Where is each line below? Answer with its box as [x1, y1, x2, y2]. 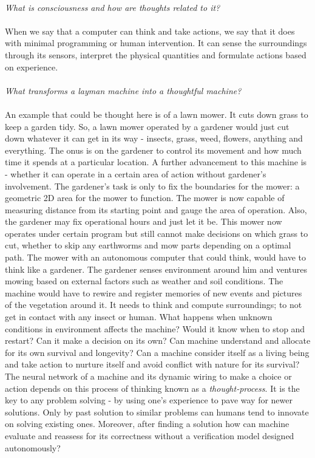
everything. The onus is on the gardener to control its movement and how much [5, 143, 302, 156]
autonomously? [5, 441, 61, 454]
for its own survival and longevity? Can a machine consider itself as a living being [5, 346, 310, 358]
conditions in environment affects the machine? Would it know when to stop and [5, 322, 305, 335]
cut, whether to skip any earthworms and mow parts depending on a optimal [5, 239, 291, 251]
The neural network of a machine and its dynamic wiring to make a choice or [5, 370, 292, 382]
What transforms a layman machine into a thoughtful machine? [5, 84, 242, 97]
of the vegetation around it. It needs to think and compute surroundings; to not [5, 298, 302, 311]
